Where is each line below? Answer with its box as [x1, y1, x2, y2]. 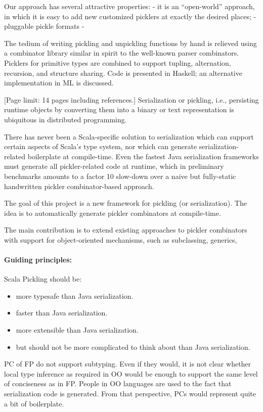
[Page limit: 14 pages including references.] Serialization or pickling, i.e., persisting [4, 94, 259, 105]
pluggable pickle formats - [4, 21, 84, 31]
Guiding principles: [4, 254, 72, 265]
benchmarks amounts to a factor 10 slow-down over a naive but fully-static [4, 170, 236, 181]
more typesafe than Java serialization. [16, 290, 134, 301]
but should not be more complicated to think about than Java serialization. [16, 341, 250, 352]
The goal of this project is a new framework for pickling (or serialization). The [4, 198, 247, 208]
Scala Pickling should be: [4, 273, 82, 284]
